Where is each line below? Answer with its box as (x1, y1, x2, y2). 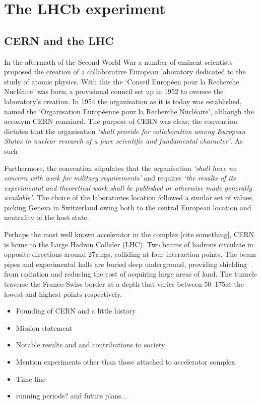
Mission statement (16, 322, 73, 333)
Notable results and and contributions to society (16, 339, 165, 350)
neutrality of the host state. (4, 212, 89, 222)
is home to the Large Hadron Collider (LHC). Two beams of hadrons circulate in (4, 239, 253, 249)
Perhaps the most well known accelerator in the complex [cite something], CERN (4, 229, 254, 240)
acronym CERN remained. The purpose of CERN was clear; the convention (4, 116, 237, 126)
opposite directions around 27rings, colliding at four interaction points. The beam (4, 249, 256, 259)
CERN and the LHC (4, 32, 114, 48)
